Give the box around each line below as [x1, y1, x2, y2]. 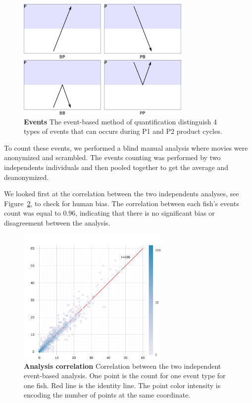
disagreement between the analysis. [4, 217, 110, 228]
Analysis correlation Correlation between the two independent [24, 360, 221, 371]
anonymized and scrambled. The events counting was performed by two [4, 152, 221, 163]
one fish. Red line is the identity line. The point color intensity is [24, 380, 221, 390]
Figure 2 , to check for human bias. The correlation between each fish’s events [4, 198, 239, 208]
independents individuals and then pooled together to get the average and [4, 162, 228, 172]
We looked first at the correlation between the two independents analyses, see [4, 188, 239, 199]
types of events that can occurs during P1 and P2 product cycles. [24, 126, 222, 136]
